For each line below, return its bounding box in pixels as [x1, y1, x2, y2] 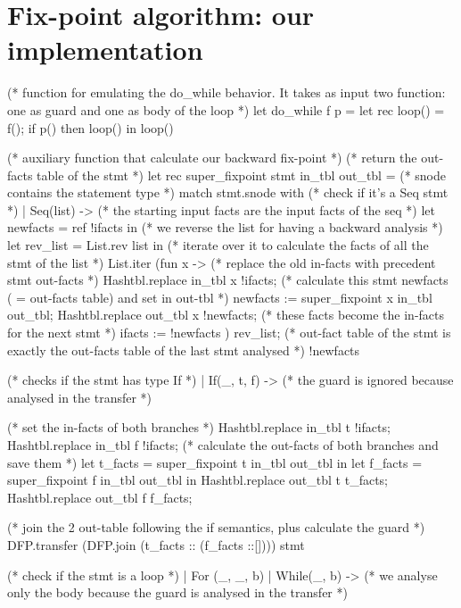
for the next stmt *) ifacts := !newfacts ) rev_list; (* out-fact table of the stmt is [7, 323, 451, 342]
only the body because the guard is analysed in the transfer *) [7, 583, 348, 602]
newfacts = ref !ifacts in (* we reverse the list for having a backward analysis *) [7, 218, 443, 237]
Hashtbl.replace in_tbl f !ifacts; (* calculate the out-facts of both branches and [7, 436, 439, 454]
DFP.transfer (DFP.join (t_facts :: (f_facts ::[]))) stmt [7, 535, 305, 554]
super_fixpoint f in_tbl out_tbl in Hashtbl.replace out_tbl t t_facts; [7, 471, 388, 489]
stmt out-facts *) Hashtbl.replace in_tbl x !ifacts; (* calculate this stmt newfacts [7, 271, 449, 289]
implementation [7, 31, 203, 68]
